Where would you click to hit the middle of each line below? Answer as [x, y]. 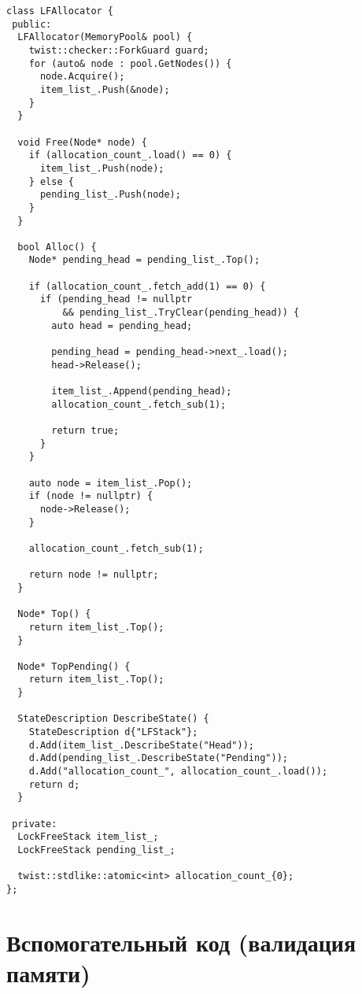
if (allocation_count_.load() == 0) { [130, 155]
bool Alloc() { [57, 247]
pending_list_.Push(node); [110, 195]
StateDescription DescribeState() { [113, 719]
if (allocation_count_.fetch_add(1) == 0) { [147, 286]
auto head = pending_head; [122, 325]
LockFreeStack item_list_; [88, 837]
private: [35, 824]
